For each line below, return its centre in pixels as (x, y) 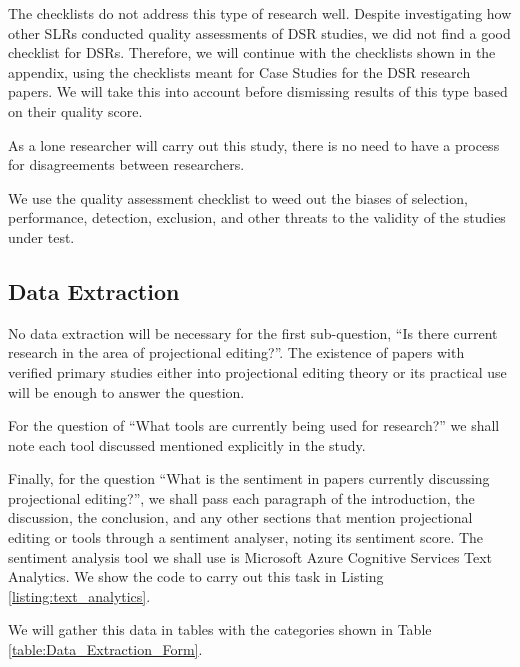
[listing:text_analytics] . (79, 595)
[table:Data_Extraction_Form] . (105, 649)
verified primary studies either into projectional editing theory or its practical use (257, 371)
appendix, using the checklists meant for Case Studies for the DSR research (239, 71)
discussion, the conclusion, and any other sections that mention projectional (240, 517)
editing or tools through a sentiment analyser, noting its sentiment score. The (246, 537)
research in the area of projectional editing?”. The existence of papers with (236, 352)
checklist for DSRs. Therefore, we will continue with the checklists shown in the (252, 52)
